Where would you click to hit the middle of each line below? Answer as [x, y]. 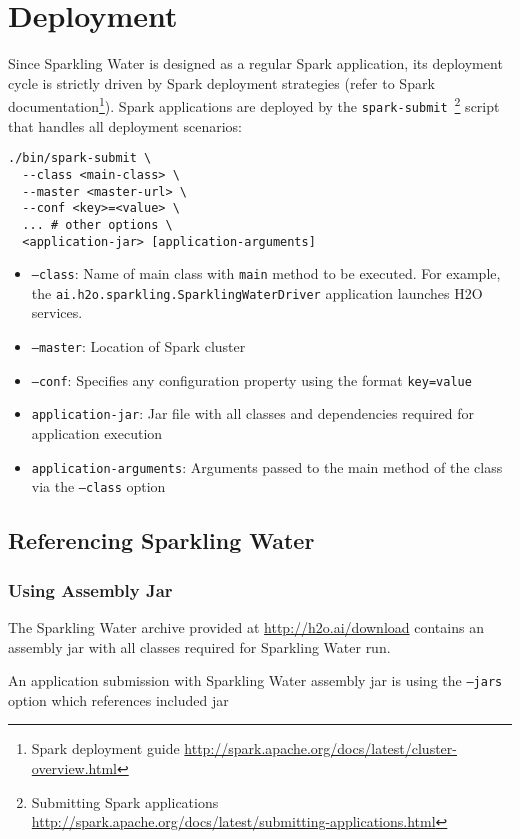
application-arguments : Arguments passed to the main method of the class [267, 466]
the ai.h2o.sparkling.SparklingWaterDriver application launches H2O [257, 292]
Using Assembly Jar [90, 589]
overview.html [74, 767]
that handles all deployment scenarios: [125, 125]
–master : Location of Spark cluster [138, 346]
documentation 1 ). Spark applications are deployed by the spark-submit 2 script [254, 104]
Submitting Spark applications [125, 801]
